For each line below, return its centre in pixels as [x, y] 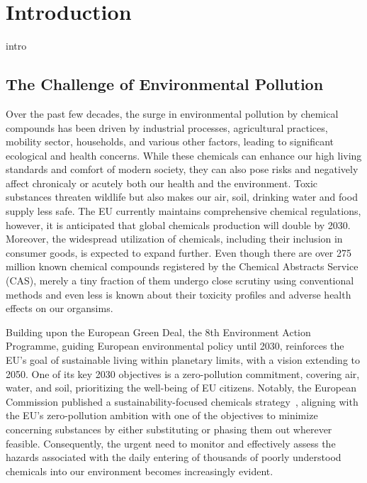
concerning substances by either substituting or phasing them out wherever [169, 429]
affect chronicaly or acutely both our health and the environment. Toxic [162, 183]
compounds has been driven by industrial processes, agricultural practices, [167, 127]
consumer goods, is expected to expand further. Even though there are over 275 [179, 252]
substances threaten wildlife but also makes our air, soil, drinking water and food [182, 197]
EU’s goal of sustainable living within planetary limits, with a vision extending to [183, 360]
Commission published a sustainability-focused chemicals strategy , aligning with [182, 401]
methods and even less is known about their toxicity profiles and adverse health [179, 294]
